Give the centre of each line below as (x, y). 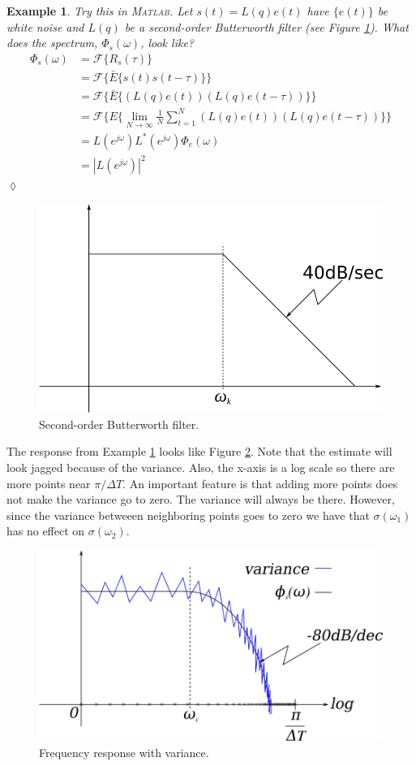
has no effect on (46, 531)
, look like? (167, 43)
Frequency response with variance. (124, 753)
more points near (49, 483)
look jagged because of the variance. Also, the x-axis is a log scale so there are (201, 467)
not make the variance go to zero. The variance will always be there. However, (201, 499)
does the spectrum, (52, 43)
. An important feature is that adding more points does (260, 483)
